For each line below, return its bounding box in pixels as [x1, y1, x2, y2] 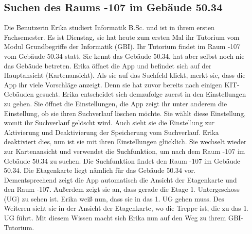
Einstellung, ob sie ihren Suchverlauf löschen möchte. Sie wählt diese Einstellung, [4, 108, 246, 118]
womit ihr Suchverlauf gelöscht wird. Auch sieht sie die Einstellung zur [4, 117, 215, 128]
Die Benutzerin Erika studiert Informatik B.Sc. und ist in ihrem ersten [4, 22, 215, 33]
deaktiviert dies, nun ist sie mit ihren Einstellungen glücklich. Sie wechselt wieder [4, 136, 247, 147]
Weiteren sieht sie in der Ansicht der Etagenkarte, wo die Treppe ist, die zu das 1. [4, 203, 249, 213]
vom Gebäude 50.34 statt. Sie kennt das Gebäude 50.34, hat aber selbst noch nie [4, 50, 245, 61]
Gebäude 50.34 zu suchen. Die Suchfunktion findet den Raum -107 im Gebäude [4, 155, 240, 166]
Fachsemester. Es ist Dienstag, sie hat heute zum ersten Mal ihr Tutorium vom [4, 32, 240, 42]
